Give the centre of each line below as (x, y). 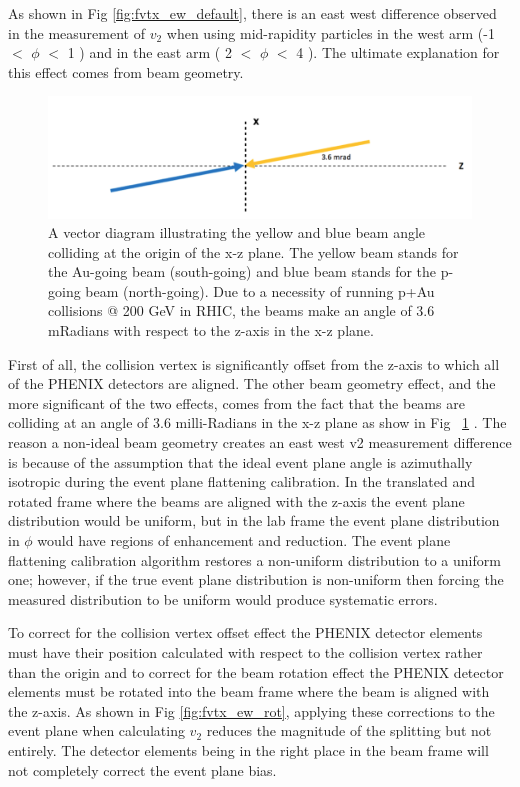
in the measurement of (76, 32)
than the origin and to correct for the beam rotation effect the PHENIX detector (256, 671)
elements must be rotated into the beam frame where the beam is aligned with (249, 691)
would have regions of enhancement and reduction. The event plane (244, 540)
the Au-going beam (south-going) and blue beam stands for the (242, 271)
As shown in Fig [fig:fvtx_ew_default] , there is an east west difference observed (252, 13)
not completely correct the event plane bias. (142, 769)
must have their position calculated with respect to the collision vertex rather (245, 651)
